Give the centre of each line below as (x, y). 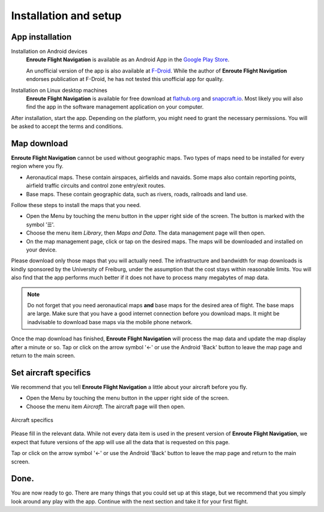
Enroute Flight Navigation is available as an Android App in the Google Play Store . (128, 59)
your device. (41, 250)
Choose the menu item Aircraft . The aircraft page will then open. (106, 406)
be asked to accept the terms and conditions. (67, 127)
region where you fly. (37, 166)
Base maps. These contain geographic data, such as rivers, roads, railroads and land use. (137, 194)
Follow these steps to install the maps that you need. (76, 205)
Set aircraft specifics (51, 372)
